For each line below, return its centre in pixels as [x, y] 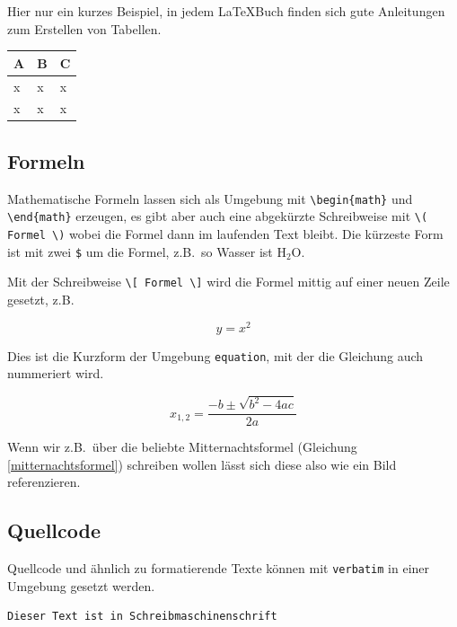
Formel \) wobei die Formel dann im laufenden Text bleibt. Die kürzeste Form [225, 233]
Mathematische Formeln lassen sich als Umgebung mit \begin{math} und [210, 198]
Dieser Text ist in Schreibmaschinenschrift [142, 617]
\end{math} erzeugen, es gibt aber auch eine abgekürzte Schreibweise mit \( [218, 216]
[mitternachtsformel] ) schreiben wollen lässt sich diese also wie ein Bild [202, 464]
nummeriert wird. [56, 373]
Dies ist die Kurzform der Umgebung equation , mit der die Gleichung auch [215, 355]
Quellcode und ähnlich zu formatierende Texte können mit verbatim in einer [219, 568]
